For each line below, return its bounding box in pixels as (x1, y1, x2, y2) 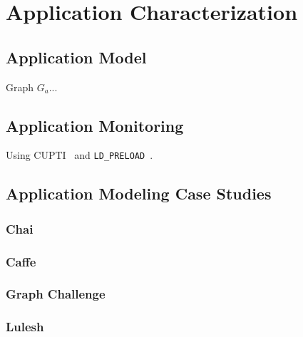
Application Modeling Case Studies (6, 182, 272, 204)
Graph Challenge (6, 285, 106, 303)
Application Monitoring (6, 114, 184, 136)
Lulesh (6, 318, 44, 336)
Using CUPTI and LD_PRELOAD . (6, 147, 153, 162)
